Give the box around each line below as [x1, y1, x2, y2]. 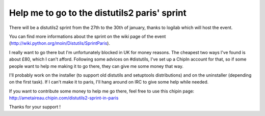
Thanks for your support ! [9, 104, 61, 110]
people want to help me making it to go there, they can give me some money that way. [9, 63, 184, 69]
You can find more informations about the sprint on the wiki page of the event [9, 33, 166, 39]
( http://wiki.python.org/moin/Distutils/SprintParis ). [9, 40, 110, 46]
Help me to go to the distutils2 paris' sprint [9, 7, 186, 18]
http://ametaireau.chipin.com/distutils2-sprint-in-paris [9, 95, 119, 101]
